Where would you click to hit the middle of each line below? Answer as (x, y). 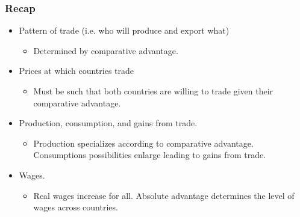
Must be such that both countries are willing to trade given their (153, 91)
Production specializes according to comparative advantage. (143, 143)
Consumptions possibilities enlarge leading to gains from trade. (150, 155)
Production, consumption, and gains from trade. (108, 123)
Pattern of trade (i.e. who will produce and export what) (124, 30)
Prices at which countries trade (77, 71)
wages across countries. (76, 207)
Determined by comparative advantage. (106, 50)
